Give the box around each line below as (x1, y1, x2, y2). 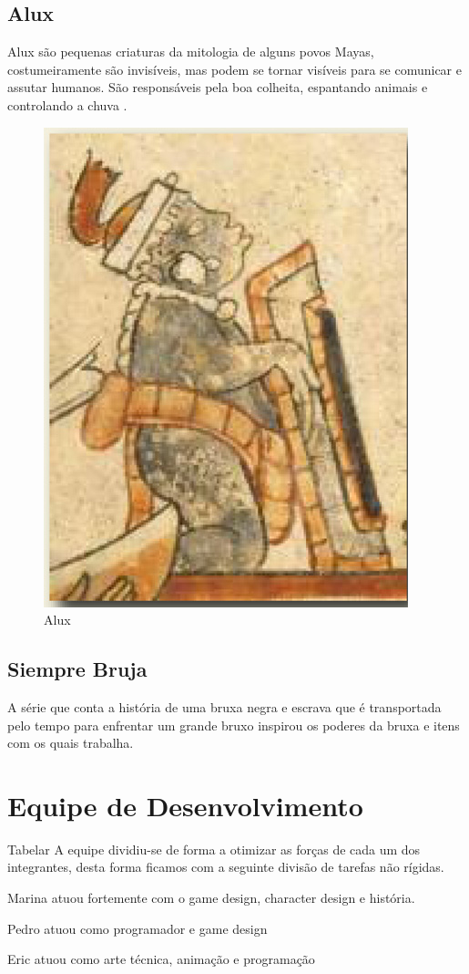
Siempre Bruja (7, 655, 148, 683)
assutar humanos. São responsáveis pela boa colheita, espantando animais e (7, 78, 428, 97)
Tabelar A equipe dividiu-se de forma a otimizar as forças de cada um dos (7, 839, 421, 858)
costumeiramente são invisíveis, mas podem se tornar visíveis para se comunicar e (7, 59, 462, 78)
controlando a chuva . (7, 95, 127, 114)
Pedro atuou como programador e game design (7, 918, 268, 938)
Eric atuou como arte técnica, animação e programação (7, 949, 315, 969)
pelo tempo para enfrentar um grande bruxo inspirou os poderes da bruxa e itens (7, 715, 460, 734)
